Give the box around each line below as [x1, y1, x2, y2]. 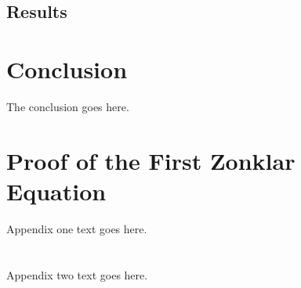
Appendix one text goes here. [6, 220, 147, 236]
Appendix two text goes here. [6, 266, 148, 283]
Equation [6, 175, 107, 207]
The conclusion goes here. [6, 98, 129, 114]
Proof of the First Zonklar [6, 144, 296, 176]
